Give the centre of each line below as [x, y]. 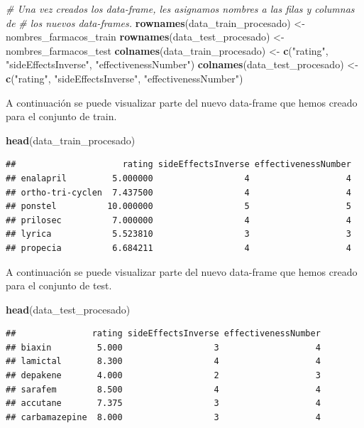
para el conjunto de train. [61, 116]
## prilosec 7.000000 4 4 [178, 220]
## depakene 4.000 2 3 [163, 376]
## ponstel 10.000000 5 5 [178, 207]
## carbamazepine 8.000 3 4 [163, 417]
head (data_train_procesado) [71, 140]
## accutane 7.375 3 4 [163, 403]
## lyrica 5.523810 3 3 [178, 234]
